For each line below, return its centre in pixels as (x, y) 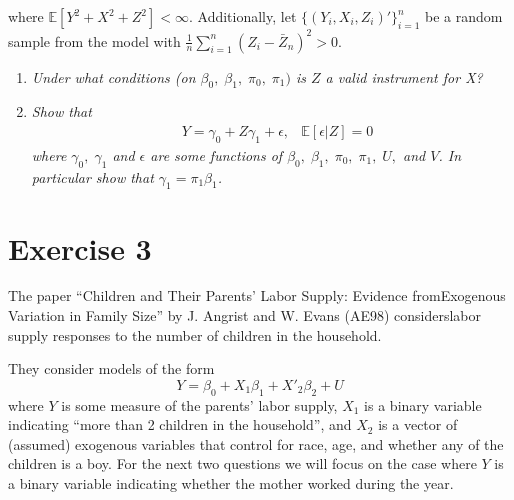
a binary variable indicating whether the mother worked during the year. (231, 482)
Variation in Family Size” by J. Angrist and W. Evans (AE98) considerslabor (245, 315)
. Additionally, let (242, 16)
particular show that (92, 176)
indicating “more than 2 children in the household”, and (180, 424)
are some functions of (216, 154)
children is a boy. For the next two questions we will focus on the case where (242, 463)
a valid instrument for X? (404, 76)
